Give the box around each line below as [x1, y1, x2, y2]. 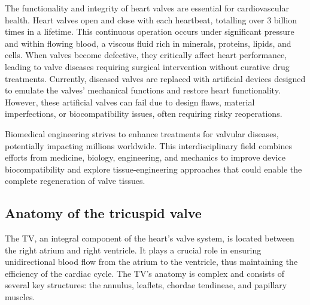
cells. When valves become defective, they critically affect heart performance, [5, 49, 287, 61]
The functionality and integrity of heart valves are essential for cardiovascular [5, 2, 289, 14]
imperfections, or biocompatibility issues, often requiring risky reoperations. [5, 107, 282, 120]
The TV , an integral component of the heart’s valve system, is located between [5, 232, 294, 244]
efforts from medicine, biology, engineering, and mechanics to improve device [5, 151, 285, 164]
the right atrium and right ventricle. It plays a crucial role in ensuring [5, 243, 262, 256]
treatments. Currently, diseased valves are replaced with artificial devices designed [5, 72, 306, 84]
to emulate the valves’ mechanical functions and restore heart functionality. [5, 84, 281, 96]
